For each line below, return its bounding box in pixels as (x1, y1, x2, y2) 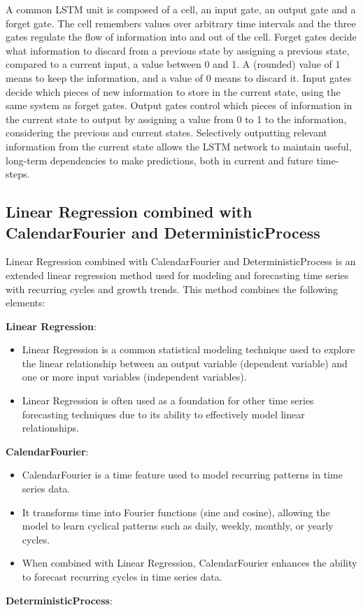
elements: (6, 295, 45, 310)
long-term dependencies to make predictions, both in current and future (6, 152, 313, 167)
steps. (6, 166, 30, 181)
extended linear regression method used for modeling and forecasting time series (6, 267, 349, 282)
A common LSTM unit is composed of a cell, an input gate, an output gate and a (6, 2, 356, 16)
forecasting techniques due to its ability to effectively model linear (22, 406, 305, 421)
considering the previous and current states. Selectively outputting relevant (6, 125, 327, 140)
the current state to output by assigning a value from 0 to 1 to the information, (6, 111, 347, 126)
